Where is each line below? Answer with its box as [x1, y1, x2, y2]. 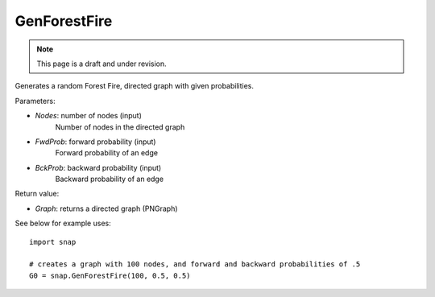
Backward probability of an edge [55, 174, 164, 184]
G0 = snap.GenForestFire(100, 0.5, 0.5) [29, 270, 191, 280]
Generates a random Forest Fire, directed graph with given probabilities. [14, 81, 254, 91]
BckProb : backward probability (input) [35, 163, 162, 172]
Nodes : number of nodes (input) [35, 111, 143, 121]
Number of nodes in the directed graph [55, 122, 185, 132]
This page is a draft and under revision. [36, 59, 167, 68]
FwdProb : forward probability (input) [35, 137, 156, 146]
